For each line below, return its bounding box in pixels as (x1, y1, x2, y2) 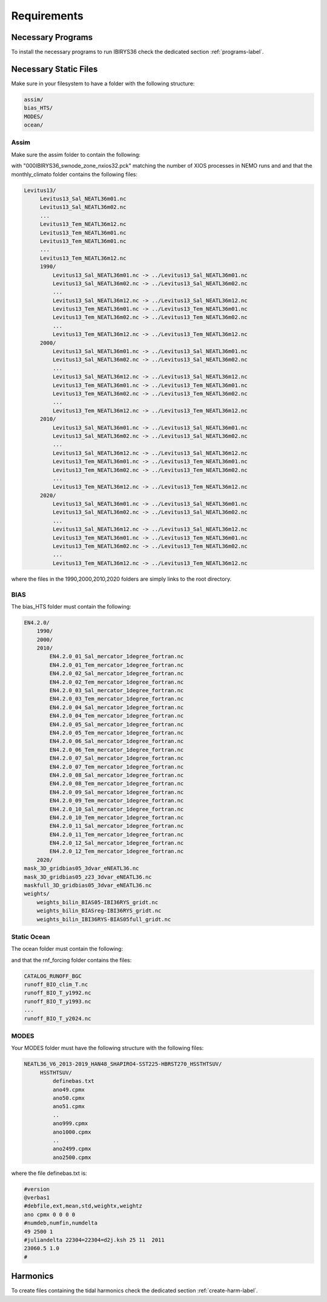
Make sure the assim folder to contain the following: (11, 151, 140, 158)
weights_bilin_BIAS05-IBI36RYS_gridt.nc (36, 899, 159, 905)
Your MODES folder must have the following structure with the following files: (11, 1045, 204, 1052)
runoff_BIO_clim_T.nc (24, 981, 88, 988)
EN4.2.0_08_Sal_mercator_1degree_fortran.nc (49, 772, 184, 778)
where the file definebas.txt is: (11, 1169, 87, 1177)
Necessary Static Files (11, 64, 98, 74)
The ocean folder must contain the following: (11, 945, 124, 953)
